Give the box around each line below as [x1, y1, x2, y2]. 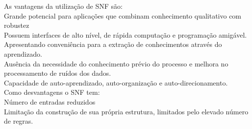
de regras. [4, 116, 33, 126]
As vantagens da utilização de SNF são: [4, 1, 123, 11]
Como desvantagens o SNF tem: [4, 87, 100, 97]
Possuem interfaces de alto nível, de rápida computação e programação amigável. [4, 29, 247, 40]
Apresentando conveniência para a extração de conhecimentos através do [4, 39, 222, 49]
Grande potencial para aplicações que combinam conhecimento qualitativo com [4, 10, 242, 21]
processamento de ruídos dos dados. [4, 68, 111, 78]
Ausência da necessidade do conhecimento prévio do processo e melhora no [4, 58, 228, 68]
